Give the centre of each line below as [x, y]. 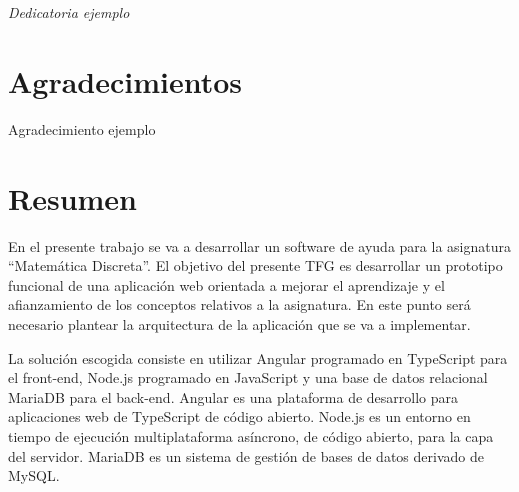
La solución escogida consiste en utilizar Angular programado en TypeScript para [258, 357]
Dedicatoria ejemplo [69, 12]
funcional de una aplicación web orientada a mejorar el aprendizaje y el [226, 284]
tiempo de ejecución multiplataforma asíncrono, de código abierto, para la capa [251, 435]
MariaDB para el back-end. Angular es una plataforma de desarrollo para [233, 396]
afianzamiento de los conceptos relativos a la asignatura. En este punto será [239, 304]
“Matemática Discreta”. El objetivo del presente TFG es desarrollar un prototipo [255, 265]
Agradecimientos [125, 80]
